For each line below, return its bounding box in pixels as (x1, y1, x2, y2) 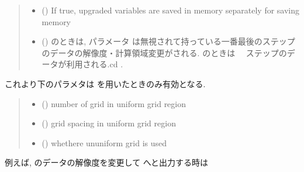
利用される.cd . (66, 58, 123, 70)
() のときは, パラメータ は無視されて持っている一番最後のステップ (42, 35, 295, 47)
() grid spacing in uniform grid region (42, 117, 176, 129)
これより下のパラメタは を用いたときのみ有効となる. (5, 77, 206, 90)
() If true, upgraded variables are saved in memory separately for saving (42, 4, 300, 16)
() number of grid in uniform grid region (42, 97, 186, 109)
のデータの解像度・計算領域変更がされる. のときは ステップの (42, 46, 287, 59)
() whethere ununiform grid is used (42, 136, 167, 149)
